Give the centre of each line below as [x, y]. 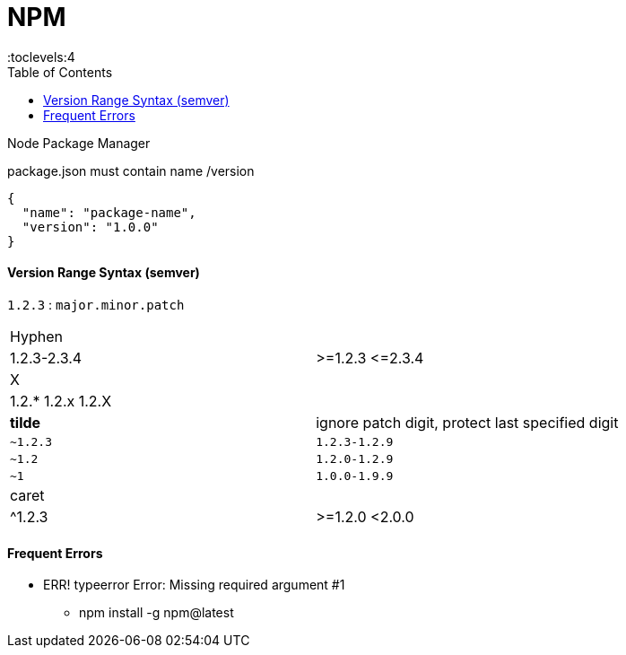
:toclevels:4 [41, 57]
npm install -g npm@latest [156, 613]
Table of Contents [60, 72]
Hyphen [36, 336]
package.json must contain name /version [131, 170]
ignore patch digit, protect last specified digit [467, 422]
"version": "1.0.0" [90, 227]
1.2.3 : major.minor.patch [96, 304]
